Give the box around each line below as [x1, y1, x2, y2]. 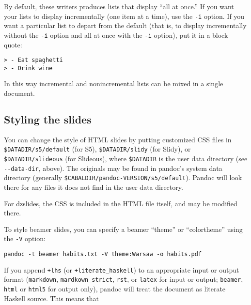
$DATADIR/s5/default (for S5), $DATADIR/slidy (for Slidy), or [4, 144, 191, 154]
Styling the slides [4, 111, 92, 126]
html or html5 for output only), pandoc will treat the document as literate [4, 284, 226, 294]
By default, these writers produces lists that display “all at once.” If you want [4, 1, 234, 11]
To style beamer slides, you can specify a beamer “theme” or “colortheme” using [4, 224, 243, 234]
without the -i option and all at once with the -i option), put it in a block [4, 30, 228, 40]
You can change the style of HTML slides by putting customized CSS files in [4, 134, 232, 144]
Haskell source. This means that [4, 293, 99, 303]
